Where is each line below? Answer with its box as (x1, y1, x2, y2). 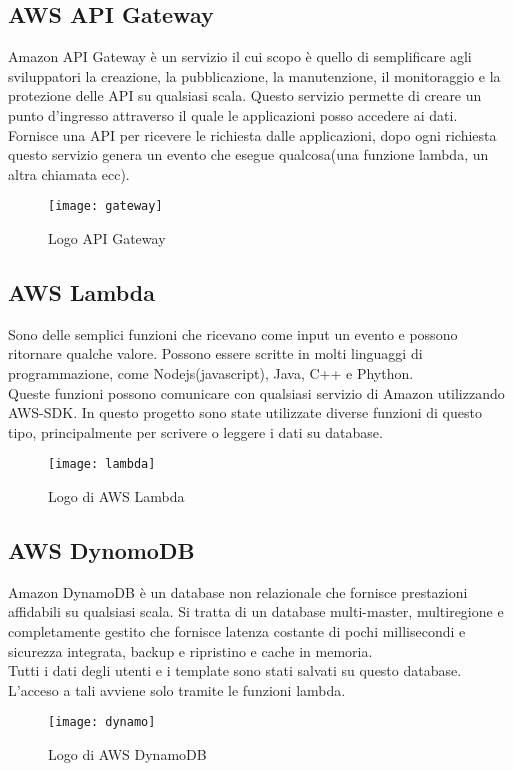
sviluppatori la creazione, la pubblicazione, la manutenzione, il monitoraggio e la (8, 65, 501, 86)
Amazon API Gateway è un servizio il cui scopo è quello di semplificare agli (8, 46, 472, 67)
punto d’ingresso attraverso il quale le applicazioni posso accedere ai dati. (8, 104, 458, 125)
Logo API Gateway (48, 228, 166, 249)
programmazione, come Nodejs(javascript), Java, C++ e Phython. (8, 363, 414, 383)
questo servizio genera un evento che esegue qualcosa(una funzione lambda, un (8, 144, 489, 165)
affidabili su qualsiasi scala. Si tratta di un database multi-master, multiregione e (8, 601, 504, 622)
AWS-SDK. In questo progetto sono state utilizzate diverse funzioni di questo (8, 402, 482, 423)
